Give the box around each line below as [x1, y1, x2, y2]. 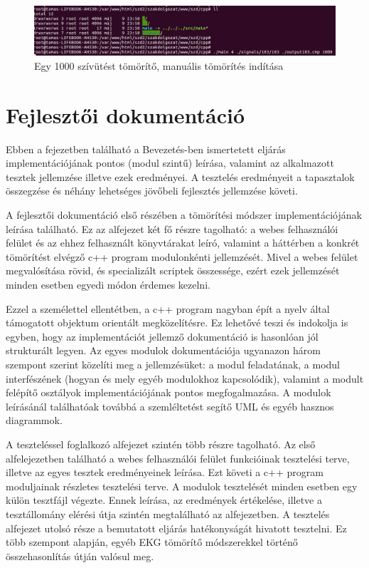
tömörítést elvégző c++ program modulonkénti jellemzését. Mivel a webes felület [6, 249, 358, 264]
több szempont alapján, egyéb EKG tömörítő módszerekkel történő [6, 535, 298, 549]
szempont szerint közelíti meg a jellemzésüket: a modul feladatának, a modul [6, 357, 341, 372]
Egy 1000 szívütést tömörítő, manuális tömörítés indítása [34, 58, 284, 73]
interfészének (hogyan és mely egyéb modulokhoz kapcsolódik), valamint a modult [6, 371, 364, 386]
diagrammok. [6, 413, 63, 428]
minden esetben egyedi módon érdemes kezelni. [6, 277, 210, 292]
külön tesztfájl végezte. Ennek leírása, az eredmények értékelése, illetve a [6, 492, 322, 507]
